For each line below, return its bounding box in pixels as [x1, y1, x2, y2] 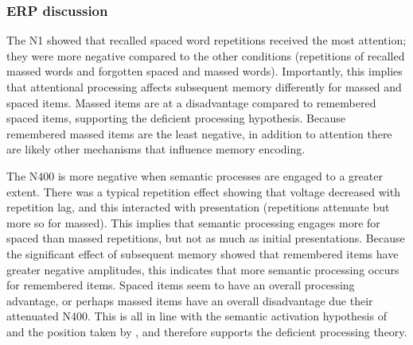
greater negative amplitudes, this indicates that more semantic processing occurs [6, 261, 399, 277]
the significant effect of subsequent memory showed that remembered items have [6, 245, 399, 262]
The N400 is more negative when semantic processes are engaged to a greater [6, 167, 383, 184]
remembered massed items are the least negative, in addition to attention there [6, 125, 392, 141]
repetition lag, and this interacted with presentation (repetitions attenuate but [6, 199, 390, 215]
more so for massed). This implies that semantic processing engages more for [6, 214, 380, 231]
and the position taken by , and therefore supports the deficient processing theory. [6, 323, 407, 339]
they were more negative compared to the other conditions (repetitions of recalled [6, 47, 405, 64]
